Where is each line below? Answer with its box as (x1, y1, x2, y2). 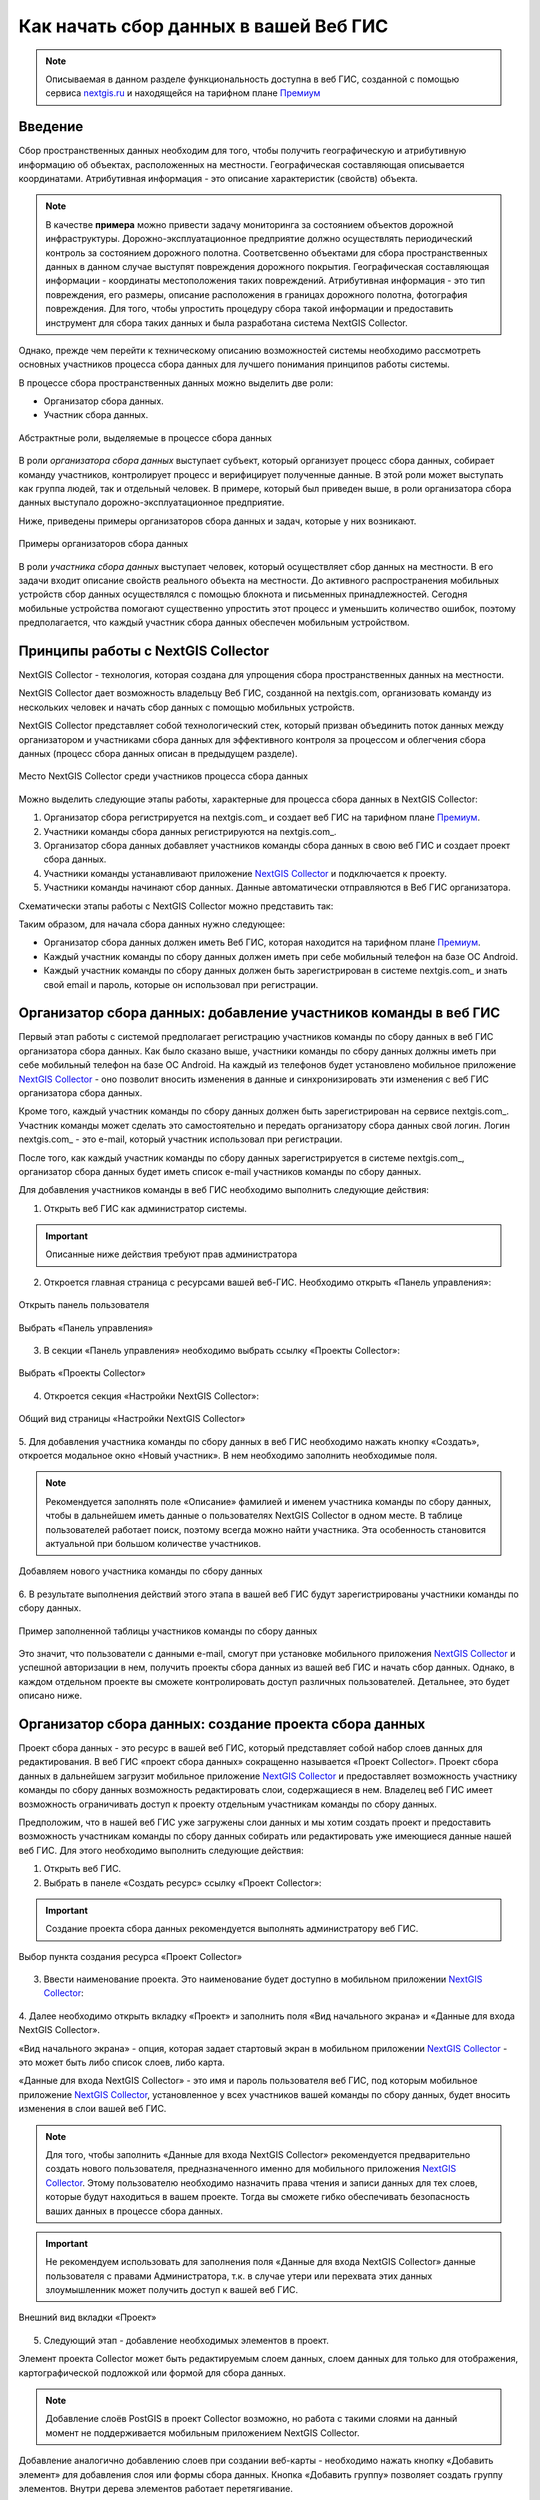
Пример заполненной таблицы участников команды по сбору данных (18, 1625, 318, 1637)
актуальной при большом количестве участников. (45, 1537, 262, 1549)
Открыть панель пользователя (18, 1299, 150, 1311)
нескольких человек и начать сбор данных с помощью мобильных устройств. (18, 701, 355, 713)
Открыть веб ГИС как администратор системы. (43, 1202, 247, 1214)
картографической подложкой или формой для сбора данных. (18, 2366, 287, 2379)
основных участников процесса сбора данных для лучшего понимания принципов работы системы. (18, 358, 450, 370)
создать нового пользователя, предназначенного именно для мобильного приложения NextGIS (45, 2163, 457, 2175)
